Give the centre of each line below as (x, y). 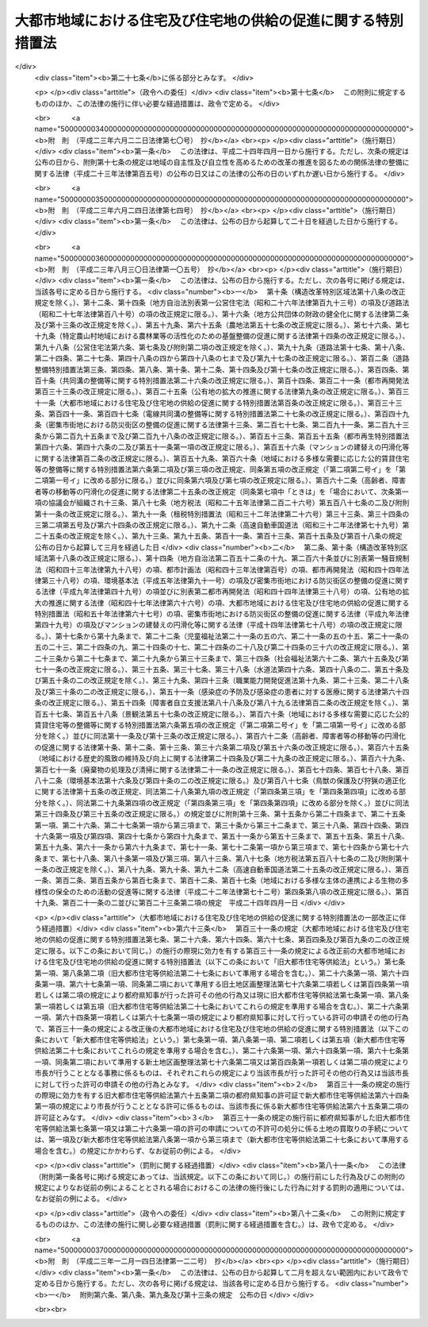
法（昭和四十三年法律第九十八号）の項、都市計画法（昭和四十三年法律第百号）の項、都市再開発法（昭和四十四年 (218, 569)
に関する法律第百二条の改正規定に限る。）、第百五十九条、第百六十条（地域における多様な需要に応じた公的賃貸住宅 (222, 458)
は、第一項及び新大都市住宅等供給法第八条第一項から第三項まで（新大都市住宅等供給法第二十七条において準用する (222, 1140)
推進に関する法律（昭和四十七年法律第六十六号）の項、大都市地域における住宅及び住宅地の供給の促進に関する (229, 603)
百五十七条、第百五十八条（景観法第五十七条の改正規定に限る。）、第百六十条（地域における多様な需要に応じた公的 (222, 714)
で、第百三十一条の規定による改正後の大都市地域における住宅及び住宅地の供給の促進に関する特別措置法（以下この (222, 1028)
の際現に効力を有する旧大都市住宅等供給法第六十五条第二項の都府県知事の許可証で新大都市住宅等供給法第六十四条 (222, 1095)
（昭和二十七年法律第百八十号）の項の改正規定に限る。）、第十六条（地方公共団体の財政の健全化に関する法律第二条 (222, 314)
